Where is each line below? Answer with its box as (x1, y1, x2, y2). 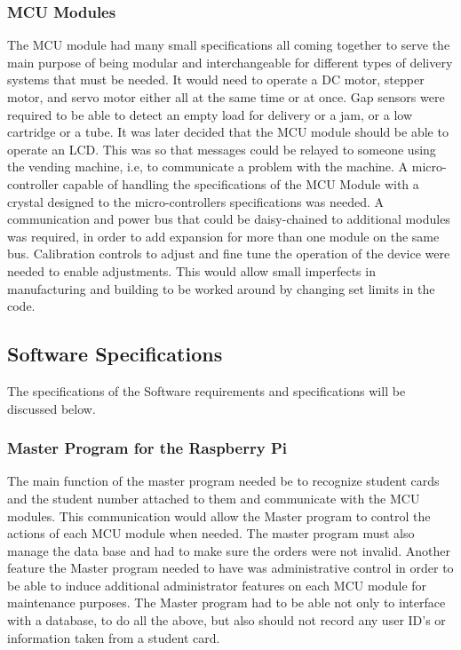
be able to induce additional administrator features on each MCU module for (7, 575, 427, 594)
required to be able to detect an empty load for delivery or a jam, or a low (7, 105, 412, 123)
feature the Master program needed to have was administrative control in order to (7, 559, 454, 577)
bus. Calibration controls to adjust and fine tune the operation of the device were (7, 244, 450, 263)
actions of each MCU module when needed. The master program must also (7, 524, 415, 543)
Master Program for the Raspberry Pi (7, 437, 287, 459)
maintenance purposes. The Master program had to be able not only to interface (7, 593, 446, 612)
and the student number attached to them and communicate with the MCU (7, 488, 420, 507)
